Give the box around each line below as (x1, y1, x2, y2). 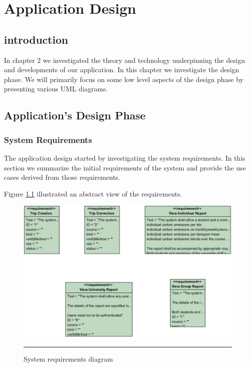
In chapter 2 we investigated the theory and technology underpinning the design (4, 55, 245, 65)
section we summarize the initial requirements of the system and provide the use (4, 162, 246, 172)
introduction (4, 31, 68, 47)
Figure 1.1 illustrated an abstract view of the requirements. (4, 188, 182, 198)
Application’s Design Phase (4, 108, 146, 123)
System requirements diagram (24, 353, 113, 364)
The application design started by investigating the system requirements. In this (4, 152, 246, 163)
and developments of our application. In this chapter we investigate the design (4, 64, 239, 75)
